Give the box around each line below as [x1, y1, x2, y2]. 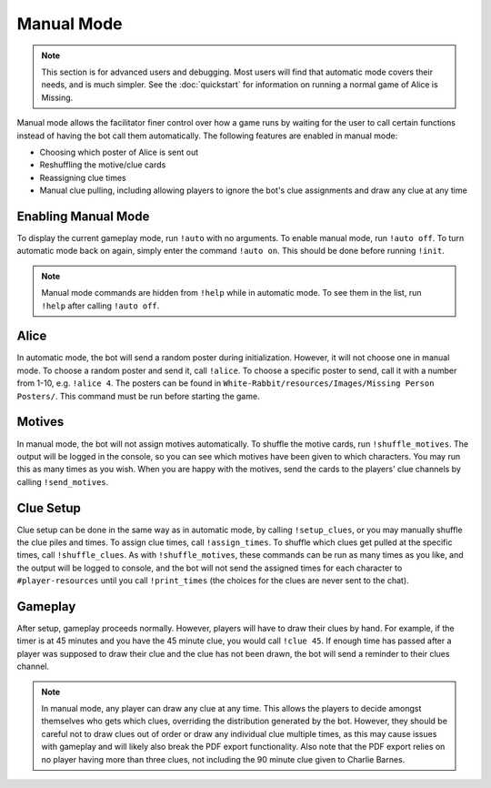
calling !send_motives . [16, 476, 109, 487]
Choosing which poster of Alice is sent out [39, 146, 199, 157]
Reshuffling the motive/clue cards [39, 159, 166, 170]
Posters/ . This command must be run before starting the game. [16, 390, 260, 401]
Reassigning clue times [39, 172, 126, 183]
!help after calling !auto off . [41, 300, 160, 311]
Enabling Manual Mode [16, 208, 150, 224]
